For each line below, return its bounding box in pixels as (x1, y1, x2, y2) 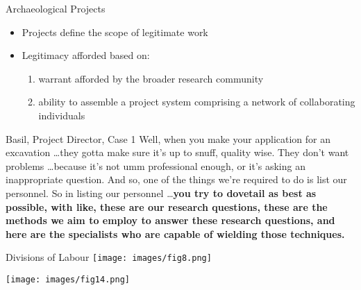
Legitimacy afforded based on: (22, 48, 150, 62)
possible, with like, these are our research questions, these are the (6, 199, 328, 214)
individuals (38, 108, 85, 122)
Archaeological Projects (6, 1, 106, 15)
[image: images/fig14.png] (6, 274, 130, 284)
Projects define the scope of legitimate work (22, 24, 208, 39)
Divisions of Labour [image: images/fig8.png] (6, 250, 212, 264)
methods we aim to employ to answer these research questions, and (6, 213, 335, 228)
